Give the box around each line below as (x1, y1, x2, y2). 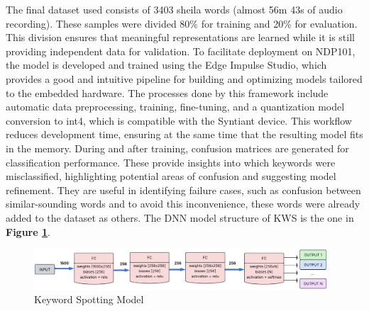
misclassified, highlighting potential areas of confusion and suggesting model (6, 169, 336, 183)
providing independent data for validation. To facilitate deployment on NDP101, (6, 43, 356, 58)
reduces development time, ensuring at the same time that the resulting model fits (6, 127, 363, 142)
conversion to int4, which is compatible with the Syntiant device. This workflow (6, 113, 352, 128)
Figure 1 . (6, 224, 50, 239)
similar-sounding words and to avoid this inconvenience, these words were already (6, 196, 360, 211)
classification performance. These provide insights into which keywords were (6, 154, 336, 169)
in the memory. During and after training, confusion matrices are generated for (6, 140, 349, 155)
